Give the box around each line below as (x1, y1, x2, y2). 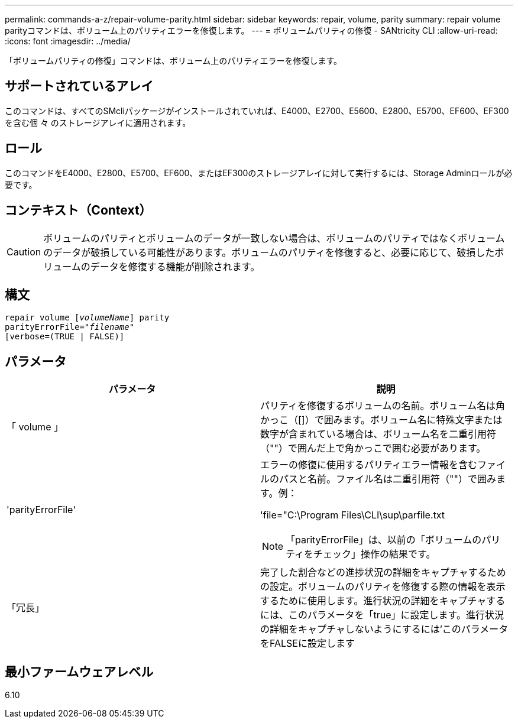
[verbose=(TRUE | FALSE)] (5, 332, 125, 342)
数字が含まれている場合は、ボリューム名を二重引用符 (260, 428, 497, 440)
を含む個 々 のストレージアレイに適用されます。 (5, 117, 191, 128)
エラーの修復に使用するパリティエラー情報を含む (260, 459, 478, 471)
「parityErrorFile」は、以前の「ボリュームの (286, 534, 482, 546)
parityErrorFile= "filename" (5, 322, 135, 332)
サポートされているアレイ (5, 79, 154, 94)
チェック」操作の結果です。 (313, 548, 436, 560)
